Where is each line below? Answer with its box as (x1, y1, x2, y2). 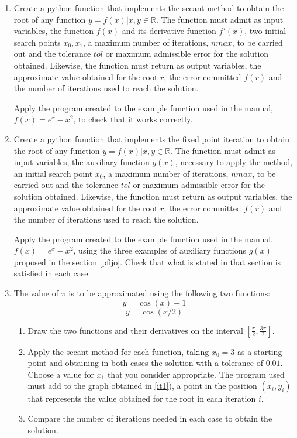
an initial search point (13, 167, 93, 179)
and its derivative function (122, 25, 216, 37)
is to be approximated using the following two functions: (68, 287, 271, 299)
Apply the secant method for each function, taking (27, 345, 209, 357)
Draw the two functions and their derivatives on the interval (27, 324, 243, 336)
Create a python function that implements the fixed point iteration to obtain (13, 132, 289, 145)
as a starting (237, 345, 282, 357)
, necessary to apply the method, (175, 156, 293, 168)
